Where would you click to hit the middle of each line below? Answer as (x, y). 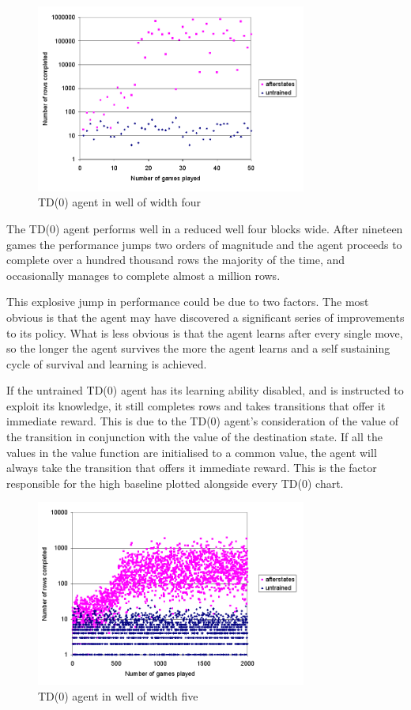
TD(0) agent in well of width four (119, 202)
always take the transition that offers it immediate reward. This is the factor (192, 468)
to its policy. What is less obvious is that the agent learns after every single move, (205, 332)
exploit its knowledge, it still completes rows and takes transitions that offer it (196, 405)
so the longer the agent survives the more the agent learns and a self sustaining (198, 348)
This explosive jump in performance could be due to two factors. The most (188, 302)
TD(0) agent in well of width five (118, 695)
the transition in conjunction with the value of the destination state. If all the (194, 437)
